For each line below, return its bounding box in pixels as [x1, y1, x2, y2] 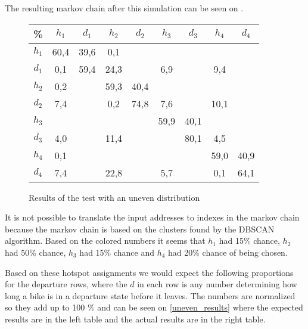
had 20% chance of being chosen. [168, 246, 288, 258]
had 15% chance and [79, 246, 154, 258]
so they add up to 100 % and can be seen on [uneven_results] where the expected [5, 301, 303, 314]
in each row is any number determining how [137, 278, 297, 290]
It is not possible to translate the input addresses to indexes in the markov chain [5, 211, 300, 224]
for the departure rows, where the [5, 278, 127, 290]
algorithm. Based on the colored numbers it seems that [5, 234, 206, 247]
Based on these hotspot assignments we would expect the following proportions [5, 266, 294, 278]
